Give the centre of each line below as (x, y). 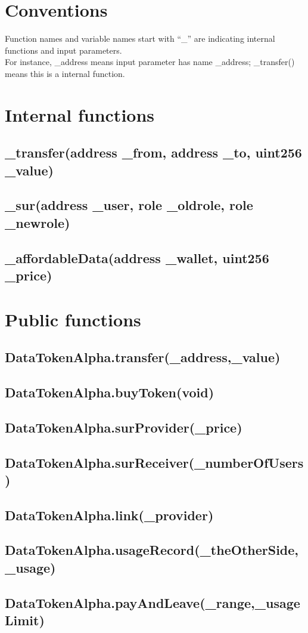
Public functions (73, 319)
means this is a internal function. (65, 73)
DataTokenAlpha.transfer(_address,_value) (143, 357)
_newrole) (38, 222)
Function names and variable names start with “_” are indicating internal (140, 38)
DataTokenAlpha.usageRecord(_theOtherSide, (152, 550)
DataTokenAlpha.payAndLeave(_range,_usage (153, 602)
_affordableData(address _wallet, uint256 (137, 257)
